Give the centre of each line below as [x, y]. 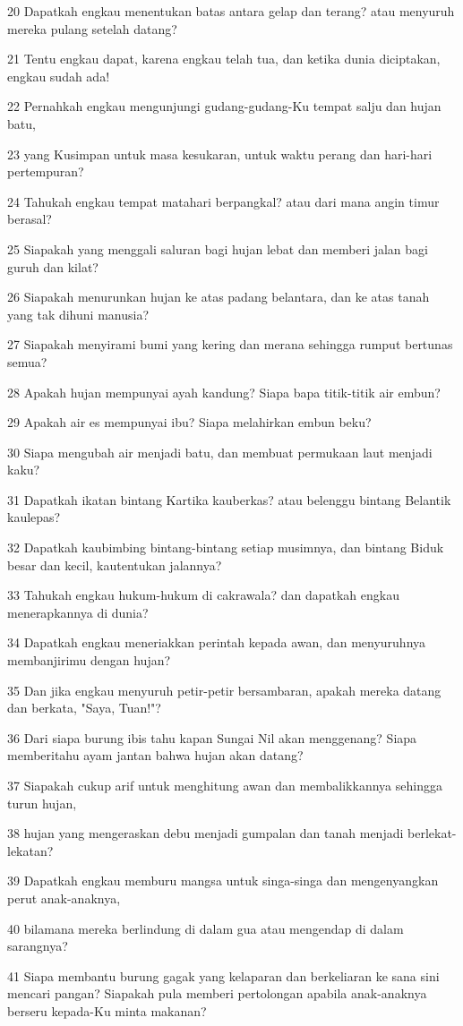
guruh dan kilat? [53, 266]
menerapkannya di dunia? [78, 612]
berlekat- [432, 833]
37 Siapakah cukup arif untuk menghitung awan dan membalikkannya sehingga [225, 785]
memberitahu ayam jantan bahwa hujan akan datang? [155, 755]
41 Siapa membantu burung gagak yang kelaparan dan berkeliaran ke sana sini [223, 975]
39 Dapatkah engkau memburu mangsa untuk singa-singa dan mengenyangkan [223, 881]
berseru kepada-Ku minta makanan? [107, 1010]
